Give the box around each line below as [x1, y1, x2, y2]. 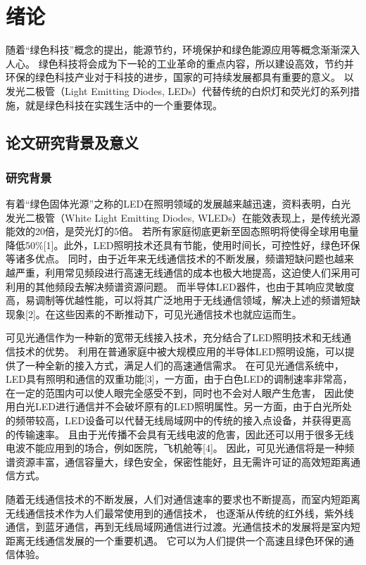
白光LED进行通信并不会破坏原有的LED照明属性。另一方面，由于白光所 [15, 399, 342, 414]
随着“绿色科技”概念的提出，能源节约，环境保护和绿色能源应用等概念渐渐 [6, 42, 341, 57]
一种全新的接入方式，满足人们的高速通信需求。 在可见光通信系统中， [25, 357, 344, 372]
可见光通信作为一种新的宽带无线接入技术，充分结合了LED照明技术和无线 [6, 330, 341, 345]
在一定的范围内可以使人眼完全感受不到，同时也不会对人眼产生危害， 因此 [6, 385, 344, 400]
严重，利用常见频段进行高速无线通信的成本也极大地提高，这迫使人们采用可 [15, 265, 360, 280]
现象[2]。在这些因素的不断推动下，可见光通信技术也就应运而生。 [6, 306, 302, 321]
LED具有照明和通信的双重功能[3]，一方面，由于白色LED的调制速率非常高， [6, 372, 353, 386]
